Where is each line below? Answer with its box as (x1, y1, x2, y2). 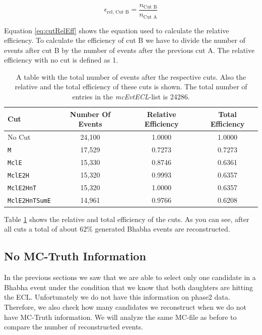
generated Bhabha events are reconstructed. (95, 224, 230, 234)
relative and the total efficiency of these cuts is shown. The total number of (15, 81, 247, 92)
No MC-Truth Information (4, 248, 146, 264)
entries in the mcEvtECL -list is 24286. (72, 91, 190, 102)
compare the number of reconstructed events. (4, 321, 144, 332)
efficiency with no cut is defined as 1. (4, 54, 118, 65)
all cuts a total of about (4, 224, 78, 234)
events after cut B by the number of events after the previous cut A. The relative (4, 44, 255, 55)
